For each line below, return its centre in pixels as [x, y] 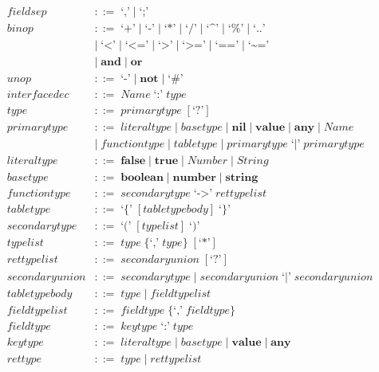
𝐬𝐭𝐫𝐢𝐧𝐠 [242, 178]
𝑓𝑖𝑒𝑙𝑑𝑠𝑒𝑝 [27, 12]
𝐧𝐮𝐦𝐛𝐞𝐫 [194, 178]
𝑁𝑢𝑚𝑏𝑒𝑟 [207, 161]
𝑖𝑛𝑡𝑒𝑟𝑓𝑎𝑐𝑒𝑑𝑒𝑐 [38, 95]
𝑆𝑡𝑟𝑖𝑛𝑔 [253, 161]
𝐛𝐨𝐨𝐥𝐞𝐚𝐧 [142, 178]
